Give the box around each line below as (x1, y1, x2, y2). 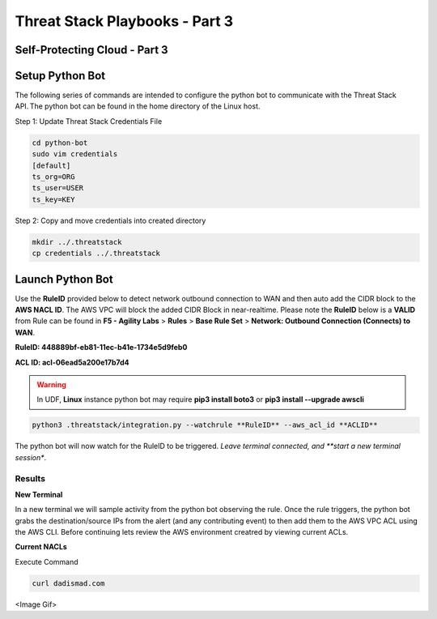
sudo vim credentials (32, 150, 118, 159)
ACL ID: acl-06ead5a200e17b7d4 (15, 357, 129, 367)
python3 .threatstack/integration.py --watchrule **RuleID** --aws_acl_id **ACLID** (32, 420, 378, 429)
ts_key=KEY (32, 194, 75, 204)
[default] (32, 160, 71, 170)
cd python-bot (32, 138, 88, 147)
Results (15, 472, 46, 484)
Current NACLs (15, 542, 68, 552)
